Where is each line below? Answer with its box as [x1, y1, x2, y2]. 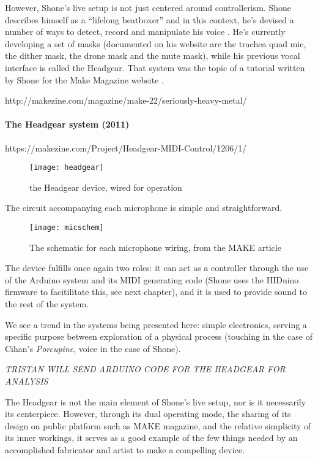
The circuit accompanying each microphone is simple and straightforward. [5, 201, 283, 214]
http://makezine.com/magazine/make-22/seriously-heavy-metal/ [5, 94, 247, 107]
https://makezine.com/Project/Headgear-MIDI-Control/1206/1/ [5, 141, 247, 154]
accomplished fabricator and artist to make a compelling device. [5, 443, 245, 456]
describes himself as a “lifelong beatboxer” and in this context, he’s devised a [5, 13, 294, 26]
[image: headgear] [29, 163, 104, 172]
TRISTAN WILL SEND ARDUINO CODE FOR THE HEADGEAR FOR [5, 362, 286, 375]
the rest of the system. [5, 297, 89, 310]
